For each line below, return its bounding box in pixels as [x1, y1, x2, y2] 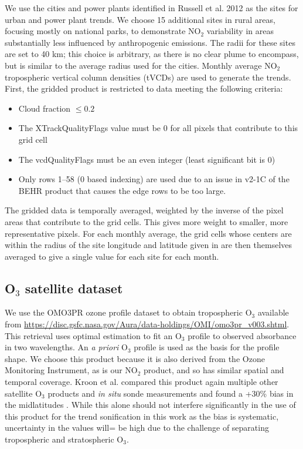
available [257, 306, 289, 319]
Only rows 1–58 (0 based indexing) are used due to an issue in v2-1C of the [18, 173, 290, 185]
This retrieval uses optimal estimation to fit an [5, 329, 173, 341]
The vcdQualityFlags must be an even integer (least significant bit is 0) [18, 153, 275, 165]
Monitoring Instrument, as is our [5, 364, 122, 376]
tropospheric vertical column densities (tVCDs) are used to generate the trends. [5, 71, 291, 83]
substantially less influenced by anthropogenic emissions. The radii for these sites [5, 36, 295, 48]
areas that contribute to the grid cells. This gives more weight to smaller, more [5, 215, 288, 227]
